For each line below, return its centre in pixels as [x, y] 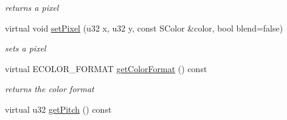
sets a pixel [26, 48]
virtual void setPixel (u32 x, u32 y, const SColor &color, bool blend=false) [144, 28]
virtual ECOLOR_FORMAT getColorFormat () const [106, 68]
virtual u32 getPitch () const [58, 109]
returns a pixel [32, 7]
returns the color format [50, 89]
